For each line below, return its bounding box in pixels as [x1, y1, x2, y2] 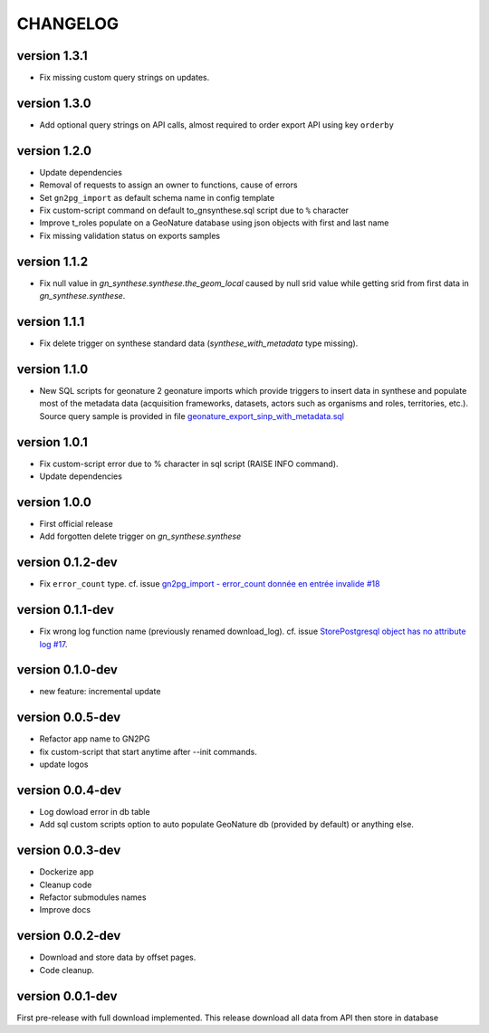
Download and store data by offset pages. [39, 952, 197, 963]
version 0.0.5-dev [16, 710, 121, 725]
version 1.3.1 [16, 48, 88, 63]
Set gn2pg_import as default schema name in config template [39, 192, 275, 203]
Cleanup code [39, 879, 92, 890]
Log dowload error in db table [39, 807, 150, 818]
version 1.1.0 [16, 361, 89, 377]
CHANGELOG [16, 14, 120, 33]
